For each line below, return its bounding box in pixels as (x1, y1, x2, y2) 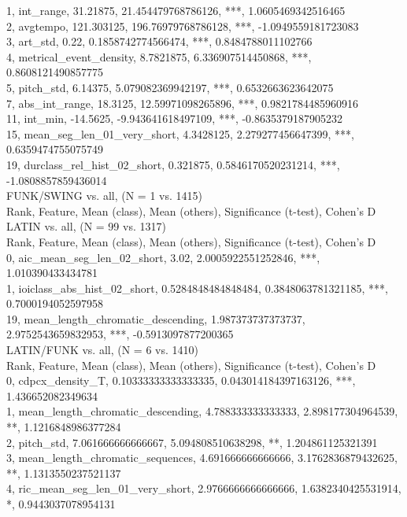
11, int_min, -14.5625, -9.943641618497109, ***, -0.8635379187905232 (6, 110, 342, 127)
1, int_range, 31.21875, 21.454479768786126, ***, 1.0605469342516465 (6, 2, 346, 18)
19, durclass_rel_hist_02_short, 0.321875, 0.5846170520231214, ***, (6, 156, 340, 172)
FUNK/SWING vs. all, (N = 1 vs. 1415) (6, 187, 202, 204)
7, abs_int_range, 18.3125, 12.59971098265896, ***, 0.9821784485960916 (6, 94, 358, 111)
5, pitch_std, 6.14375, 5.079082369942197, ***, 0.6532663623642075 (6, 79, 334, 95)
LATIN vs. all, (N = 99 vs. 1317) (6, 218, 166, 234)
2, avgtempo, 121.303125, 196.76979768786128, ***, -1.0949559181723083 (6, 17, 359, 34)
